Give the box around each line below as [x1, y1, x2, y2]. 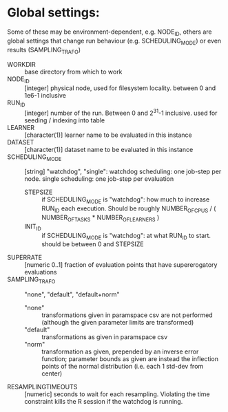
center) [41, 369, 63, 378]
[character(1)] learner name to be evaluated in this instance [24, 131, 193, 139]
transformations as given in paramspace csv [41, 333, 168, 341]
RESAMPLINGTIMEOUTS [7, 383, 78, 391]
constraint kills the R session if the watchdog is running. [24, 398, 183, 406]
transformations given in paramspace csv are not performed [41, 311, 213, 319]
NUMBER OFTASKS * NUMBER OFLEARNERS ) [41, 213, 160, 223]
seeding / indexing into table [24, 116, 105, 124]
